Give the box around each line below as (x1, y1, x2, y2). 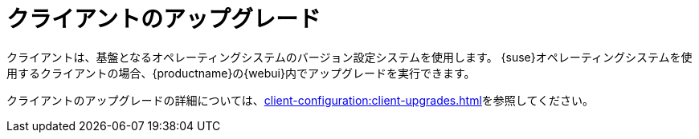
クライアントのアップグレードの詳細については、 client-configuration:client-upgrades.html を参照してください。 (6, 93, 594, 107)
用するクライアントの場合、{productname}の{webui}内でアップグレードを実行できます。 (6, 66, 476, 80)
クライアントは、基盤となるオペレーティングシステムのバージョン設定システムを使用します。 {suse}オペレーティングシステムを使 (6, 50, 693, 64)
